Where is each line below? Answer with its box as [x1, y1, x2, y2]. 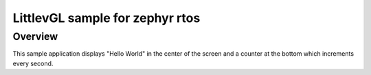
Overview [12, 30, 58, 43]
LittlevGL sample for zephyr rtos [12, 10, 201, 25]
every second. [12, 59, 54, 67]
